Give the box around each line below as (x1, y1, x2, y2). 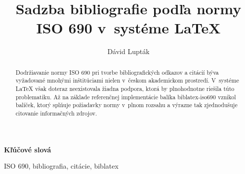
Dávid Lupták (107, 46, 150, 57)
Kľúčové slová (4, 144, 51, 154)
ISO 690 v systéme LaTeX (36, 18, 221, 38)
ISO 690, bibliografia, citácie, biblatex (4, 161, 119, 171)
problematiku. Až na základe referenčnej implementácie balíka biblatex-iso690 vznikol (15, 92, 236, 101)
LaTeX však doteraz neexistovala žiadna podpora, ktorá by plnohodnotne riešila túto (15, 85, 235, 93)
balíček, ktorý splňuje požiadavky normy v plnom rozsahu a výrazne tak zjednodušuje (15, 101, 238, 109)
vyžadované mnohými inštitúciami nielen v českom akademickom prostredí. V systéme (15, 76, 239, 85)
